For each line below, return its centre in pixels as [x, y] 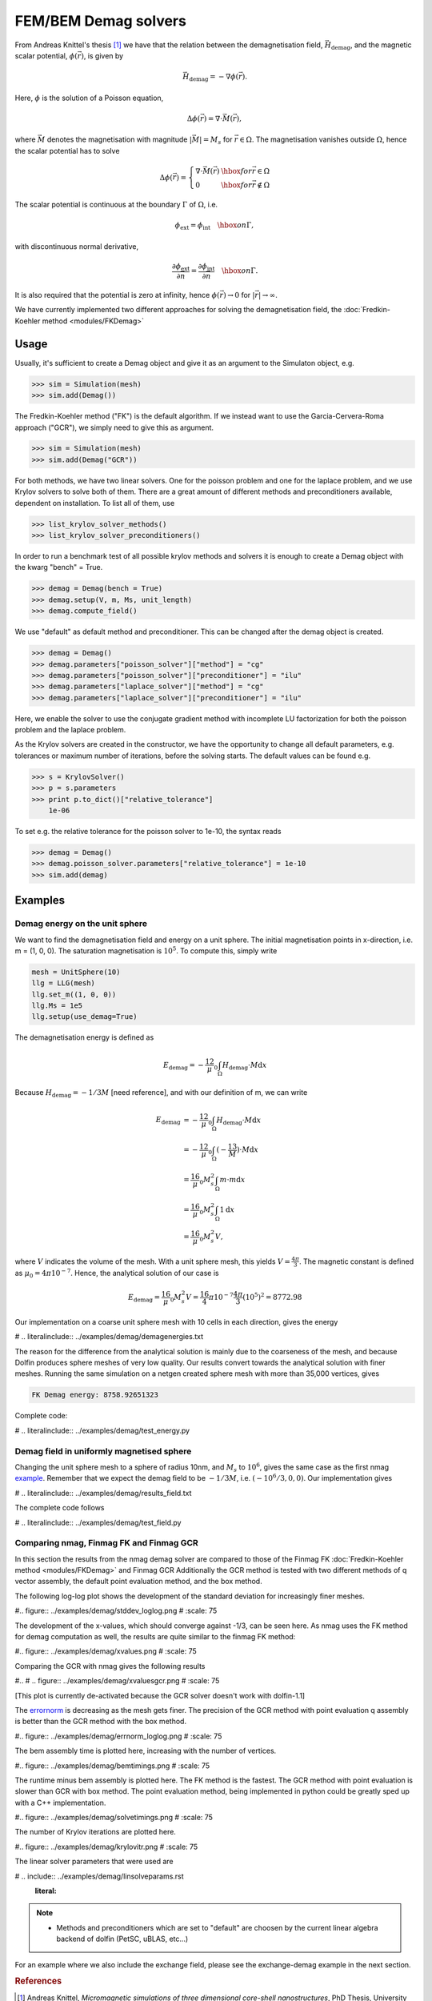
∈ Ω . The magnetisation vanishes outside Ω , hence [323, 139]
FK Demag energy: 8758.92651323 [95, 1395]
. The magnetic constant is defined [356, 1261]
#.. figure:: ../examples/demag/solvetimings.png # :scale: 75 [114, 1818]
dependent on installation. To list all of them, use [95, 503]
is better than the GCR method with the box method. [101, 1722]
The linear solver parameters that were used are [94, 1862]
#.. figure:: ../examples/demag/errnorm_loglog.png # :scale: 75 [118, 1736]
